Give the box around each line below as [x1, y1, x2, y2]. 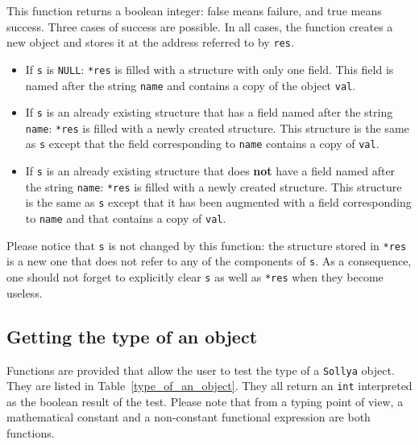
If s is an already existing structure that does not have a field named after [25, 162, 396, 179]
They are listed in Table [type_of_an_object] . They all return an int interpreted [6, 377, 413, 394]
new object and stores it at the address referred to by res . [6, 34, 294, 51]
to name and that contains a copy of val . [25, 210, 226, 227]
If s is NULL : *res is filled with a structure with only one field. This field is [25, 60, 394, 77]
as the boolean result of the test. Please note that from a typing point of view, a [6, 393, 404, 409]
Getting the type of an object [6, 323, 258, 348]
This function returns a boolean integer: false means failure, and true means [6, 2, 382, 18]
